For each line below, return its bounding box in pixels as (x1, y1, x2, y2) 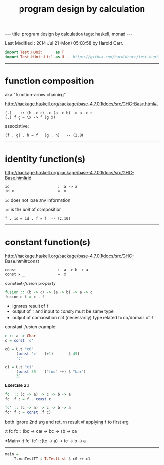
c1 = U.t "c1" (5, 364, 34, 369)
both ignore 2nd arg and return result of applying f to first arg (5, 419, 129, 425)
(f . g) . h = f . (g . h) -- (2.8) (5, 133, 84, 138)
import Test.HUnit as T (5, 50, 64, 55)
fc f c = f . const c (5, 397, 51, 402)
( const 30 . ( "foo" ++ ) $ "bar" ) (16, 369, 86, 374)
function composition (5, 76, 94, 86)
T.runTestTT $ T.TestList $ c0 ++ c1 (14, 456, 91, 461)
